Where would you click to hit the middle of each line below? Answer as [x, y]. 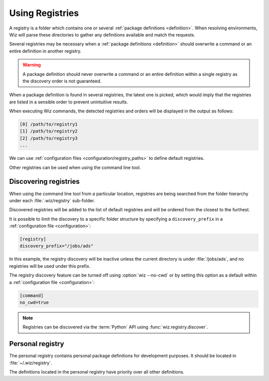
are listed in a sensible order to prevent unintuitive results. [69, 102]
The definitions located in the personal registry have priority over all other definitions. [97, 372]
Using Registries [44, 13]
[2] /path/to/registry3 [49, 138]
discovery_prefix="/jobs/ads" [57, 246]
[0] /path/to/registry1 [49, 124]
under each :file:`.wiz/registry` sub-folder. [52, 200]
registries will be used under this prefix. [50, 266]
